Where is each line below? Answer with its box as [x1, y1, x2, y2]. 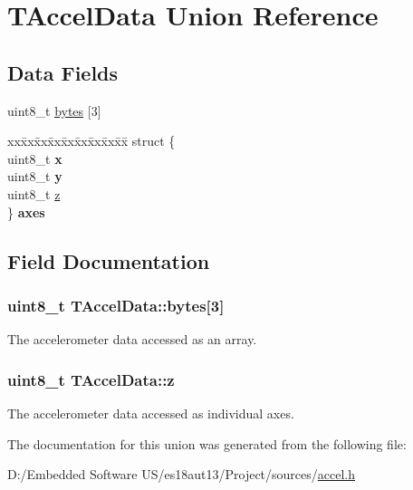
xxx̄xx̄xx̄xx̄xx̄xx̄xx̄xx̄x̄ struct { [7, 131, 176, 150]
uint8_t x [7, 149, 62, 168]
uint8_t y [7, 167, 62, 186]
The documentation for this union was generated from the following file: [7, 434, 407, 453]
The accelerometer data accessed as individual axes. [7, 403, 294, 422]
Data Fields [7, 58, 119, 86]
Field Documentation [7, 246, 210, 274]
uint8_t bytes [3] [7, 101, 101, 120]
